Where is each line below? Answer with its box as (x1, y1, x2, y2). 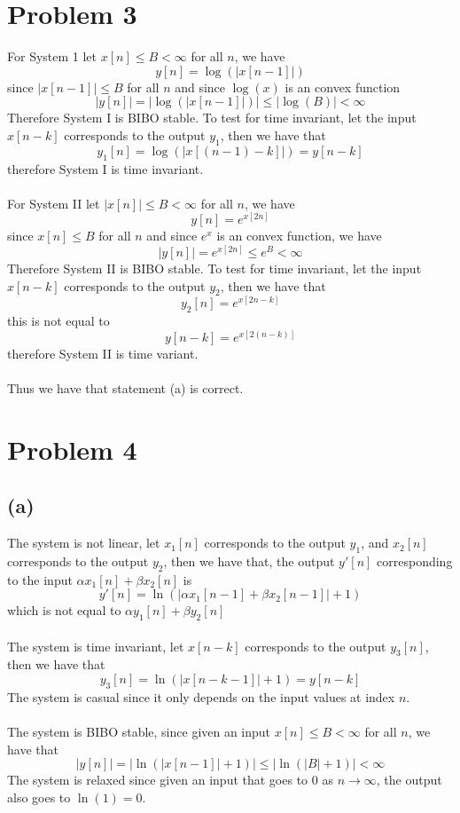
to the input (7, 570, 73, 588)
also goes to (7, 787, 71, 806)
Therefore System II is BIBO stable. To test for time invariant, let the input (7, 258, 422, 277)
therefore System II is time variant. (7, 343, 199, 362)
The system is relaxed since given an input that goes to (7, 770, 308, 789)
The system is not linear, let (7, 533, 160, 552)
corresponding (377, 551, 453, 570)
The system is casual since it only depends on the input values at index (7, 687, 395, 706)
